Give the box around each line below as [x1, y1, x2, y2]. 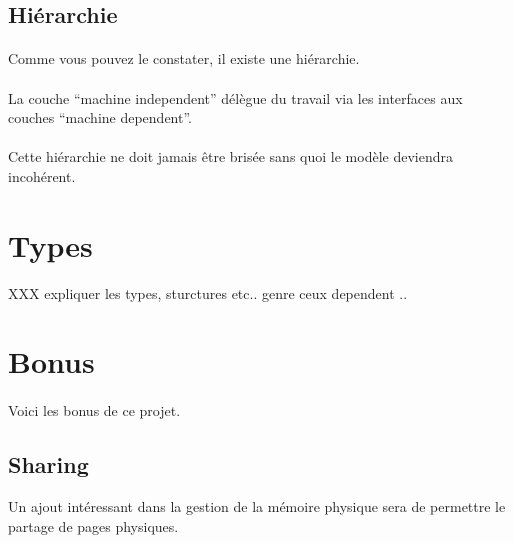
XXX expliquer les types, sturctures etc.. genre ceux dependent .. [8, 282, 408, 303]
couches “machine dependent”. [8, 107, 193, 128]
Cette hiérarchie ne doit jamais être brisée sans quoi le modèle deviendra [8, 146, 453, 167]
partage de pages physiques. [8, 515, 179, 536]
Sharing [8, 449, 89, 480]
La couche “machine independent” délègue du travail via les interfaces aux [8, 87, 463, 108]
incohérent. [8, 165, 76, 186]
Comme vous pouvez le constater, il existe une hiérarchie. [8, 48, 360, 69]
